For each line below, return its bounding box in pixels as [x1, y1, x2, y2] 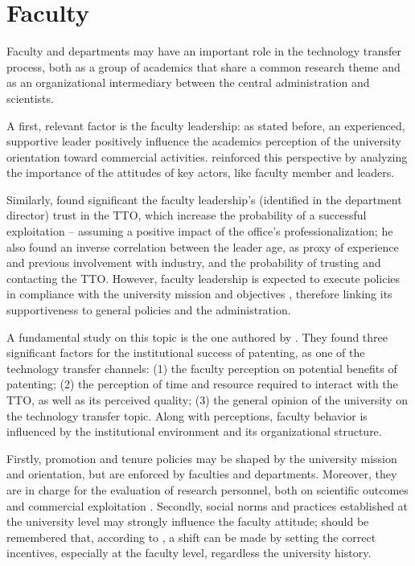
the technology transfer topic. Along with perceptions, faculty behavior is [6, 407, 368, 424]
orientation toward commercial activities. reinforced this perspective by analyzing [6, 148, 408, 165]
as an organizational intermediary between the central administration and [6, 74, 370, 91]
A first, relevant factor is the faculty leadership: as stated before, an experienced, [6, 117, 405, 133]
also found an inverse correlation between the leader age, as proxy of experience [6, 238, 399, 255]
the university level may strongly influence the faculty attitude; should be [6, 513, 369, 530]
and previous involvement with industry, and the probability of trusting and [6, 254, 381, 271]
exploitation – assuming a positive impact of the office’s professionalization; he [6, 223, 393, 240]
